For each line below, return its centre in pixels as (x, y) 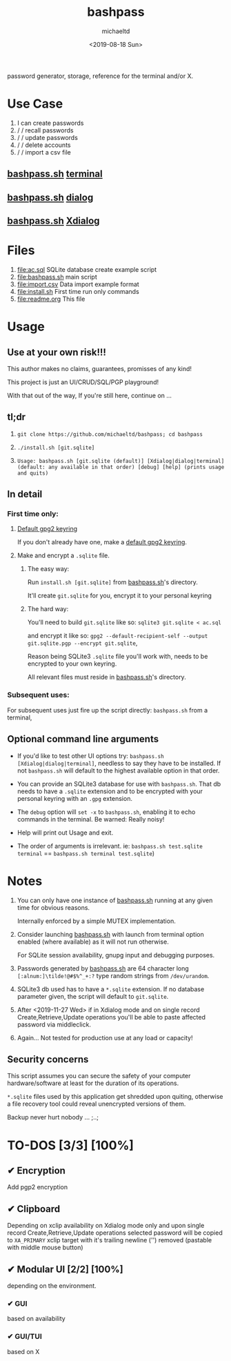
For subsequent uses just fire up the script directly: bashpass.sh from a (108, 710)
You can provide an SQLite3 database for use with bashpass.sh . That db (119, 784)
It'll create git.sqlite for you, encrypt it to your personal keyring (120, 596)
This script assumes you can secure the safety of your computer (99, 1076)
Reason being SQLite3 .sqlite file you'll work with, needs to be (118, 657)
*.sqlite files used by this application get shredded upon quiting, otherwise (115, 1097)
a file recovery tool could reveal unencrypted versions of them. (97, 1104)
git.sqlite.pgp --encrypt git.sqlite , (82, 643)
